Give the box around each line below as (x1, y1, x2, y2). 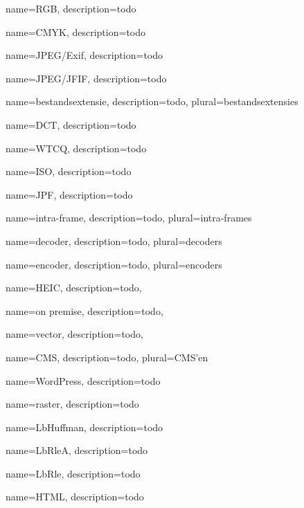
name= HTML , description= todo (6, 489, 144, 504)
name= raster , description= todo (6, 397, 139, 411)
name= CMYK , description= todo (6, 24, 145, 39)
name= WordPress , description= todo (6, 373, 161, 388)
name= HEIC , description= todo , (6, 280, 142, 295)
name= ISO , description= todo (6, 164, 132, 179)
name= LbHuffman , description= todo (6, 419, 163, 434)
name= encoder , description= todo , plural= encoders (6, 257, 222, 271)
